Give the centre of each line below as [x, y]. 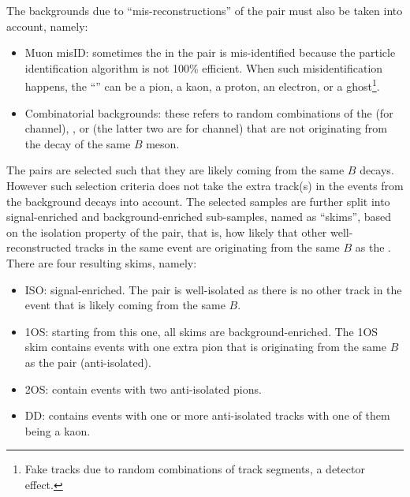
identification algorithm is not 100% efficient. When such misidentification [204, 67]
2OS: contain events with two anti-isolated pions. [143, 389]
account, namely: [47, 26]
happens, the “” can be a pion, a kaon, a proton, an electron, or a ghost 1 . [202, 85]
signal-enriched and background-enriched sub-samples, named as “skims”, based [199, 217]
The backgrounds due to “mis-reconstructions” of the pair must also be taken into [205, 10]
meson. [163, 143]
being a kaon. [58, 430]
